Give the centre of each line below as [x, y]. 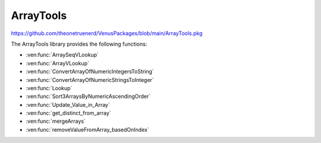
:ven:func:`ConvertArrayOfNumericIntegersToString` [90, 72]
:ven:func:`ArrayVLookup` [57, 63]
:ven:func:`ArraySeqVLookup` [62, 55]
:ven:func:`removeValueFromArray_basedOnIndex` [88, 129]
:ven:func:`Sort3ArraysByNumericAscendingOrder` [88, 96]
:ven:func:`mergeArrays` [56, 121]
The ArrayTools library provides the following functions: [79, 44]
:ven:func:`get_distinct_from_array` [68, 113]
